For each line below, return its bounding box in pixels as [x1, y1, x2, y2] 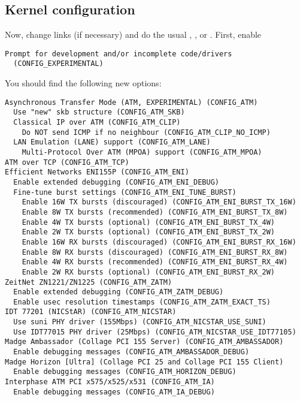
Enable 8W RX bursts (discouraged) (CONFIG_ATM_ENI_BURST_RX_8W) [22, 248, 288, 257]
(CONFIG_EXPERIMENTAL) [13, 59, 104, 68]
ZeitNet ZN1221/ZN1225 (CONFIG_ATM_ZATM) [5, 278, 172, 287]
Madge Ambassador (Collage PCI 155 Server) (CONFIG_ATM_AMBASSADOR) [5, 337, 284, 346]
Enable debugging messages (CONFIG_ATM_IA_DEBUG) [13, 387, 215, 396]
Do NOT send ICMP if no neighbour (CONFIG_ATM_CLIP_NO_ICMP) [22, 128, 271, 137]
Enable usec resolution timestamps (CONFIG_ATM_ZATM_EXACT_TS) [13, 297, 271, 306]
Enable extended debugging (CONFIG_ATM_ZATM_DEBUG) [13, 288, 224, 297]
